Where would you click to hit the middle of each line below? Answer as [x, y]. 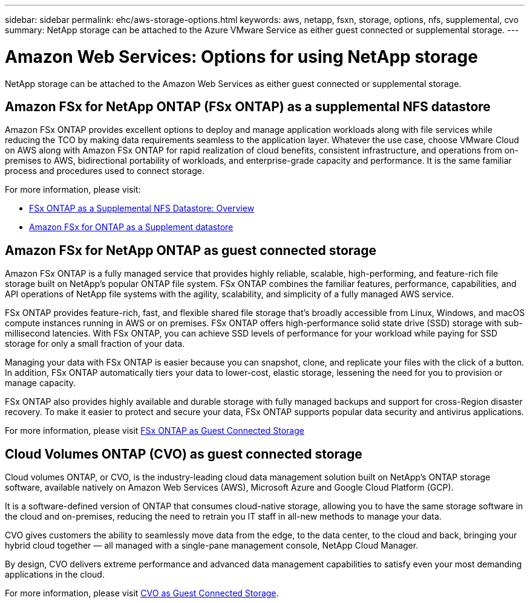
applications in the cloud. [55, 575]
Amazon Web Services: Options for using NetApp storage [241, 56]
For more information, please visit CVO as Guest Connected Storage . [142, 593]
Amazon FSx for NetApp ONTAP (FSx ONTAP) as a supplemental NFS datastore [248, 106]
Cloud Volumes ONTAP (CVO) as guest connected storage [184, 454]
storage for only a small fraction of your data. [95, 344]
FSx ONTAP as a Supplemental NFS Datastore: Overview [142, 208]
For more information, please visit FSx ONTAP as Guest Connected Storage [155, 431]
